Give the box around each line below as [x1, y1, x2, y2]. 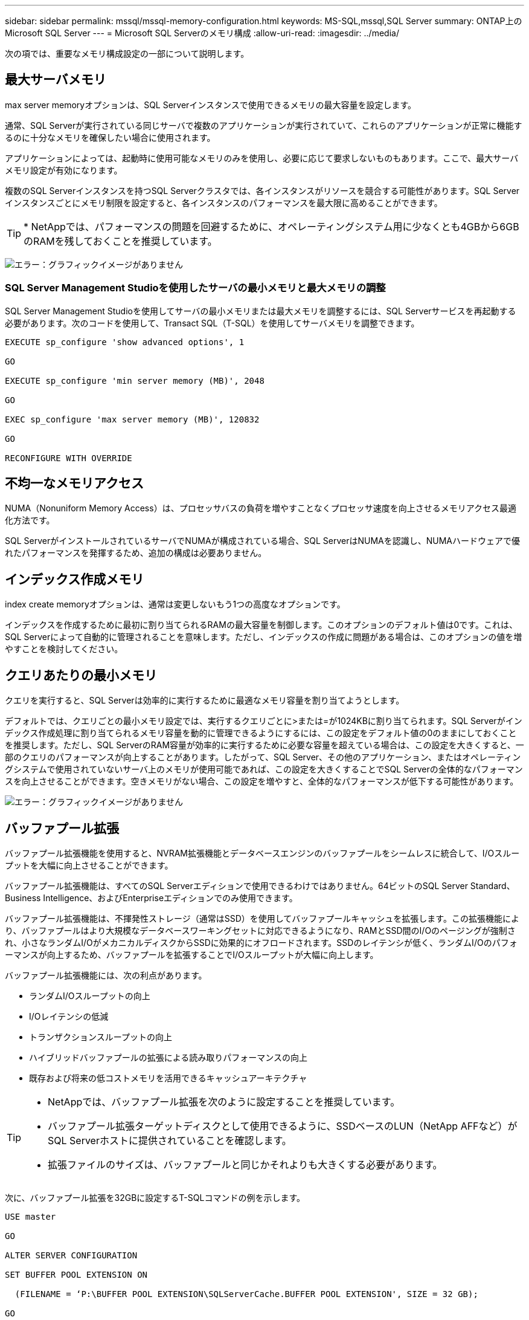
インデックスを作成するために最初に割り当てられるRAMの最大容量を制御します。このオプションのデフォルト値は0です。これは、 [5, 620, 518, 630]
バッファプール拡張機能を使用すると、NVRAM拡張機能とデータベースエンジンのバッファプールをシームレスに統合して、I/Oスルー [5, 847, 520, 858]
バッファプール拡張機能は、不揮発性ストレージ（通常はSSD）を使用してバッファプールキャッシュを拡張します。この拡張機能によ [5, 913, 519, 924]
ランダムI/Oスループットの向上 [29, 990, 150, 1001]
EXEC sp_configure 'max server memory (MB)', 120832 [5, 414, 260, 424]
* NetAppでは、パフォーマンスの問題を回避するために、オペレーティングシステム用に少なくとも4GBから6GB [24, 220, 519, 233]
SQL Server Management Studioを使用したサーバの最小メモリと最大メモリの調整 [5, 282, 386, 294]
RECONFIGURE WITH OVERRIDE [5, 453, 132, 463]
